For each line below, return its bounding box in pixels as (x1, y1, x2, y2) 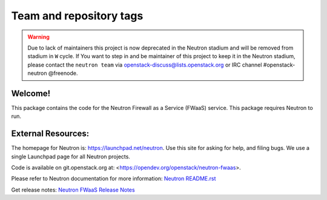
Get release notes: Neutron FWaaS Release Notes (11, 186, 136, 193)
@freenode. (48, 69, 78, 77)
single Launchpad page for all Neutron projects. (11, 153, 130, 160)
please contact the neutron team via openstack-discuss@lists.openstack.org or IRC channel (27, 61, 262, 68)
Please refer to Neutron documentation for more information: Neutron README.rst (11, 175, 216, 182)
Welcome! (11, 88, 51, 98)
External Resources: (11, 129, 90, 139)
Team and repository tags (11, 9, 144, 22)
